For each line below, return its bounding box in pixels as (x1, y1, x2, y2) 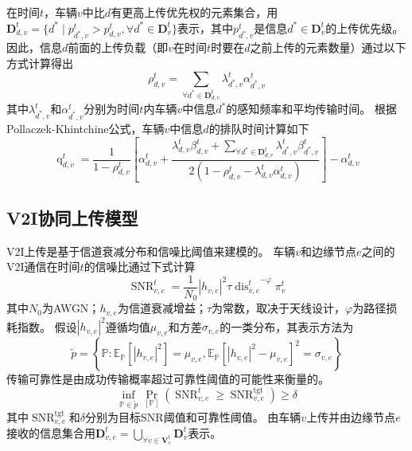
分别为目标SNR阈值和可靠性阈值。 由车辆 (85, 408, 301, 425)
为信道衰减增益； (117, 300, 207, 316)
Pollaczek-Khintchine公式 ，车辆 (6, 120, 165, 137)
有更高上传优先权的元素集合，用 (111, 4, 278, 20)
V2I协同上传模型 (6, 205, 138, 229)
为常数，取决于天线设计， (212, 300, 346, 316)
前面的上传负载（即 (68, 39, 169, 56)
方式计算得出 (6, 54, 73, 71)
